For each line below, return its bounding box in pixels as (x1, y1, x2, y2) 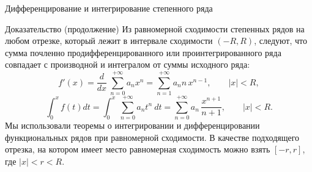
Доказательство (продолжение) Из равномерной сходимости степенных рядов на (5, 22, 305, 35)
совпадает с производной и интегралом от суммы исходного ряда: (5, 58, 250, 71)
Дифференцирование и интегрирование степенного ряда (5, 2, 213, 14)
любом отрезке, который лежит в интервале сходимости (5, 34, 213, 47)
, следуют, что (254, 34, 307, 47)
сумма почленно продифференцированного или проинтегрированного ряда (5, 46, 281, 59)
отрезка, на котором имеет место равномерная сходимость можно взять (5, 143, 270, 156)
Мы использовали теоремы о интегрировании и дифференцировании (5, 119, 260, 132)
